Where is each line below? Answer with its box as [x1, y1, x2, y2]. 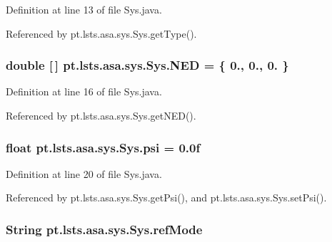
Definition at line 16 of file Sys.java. [6, 84, 162, 99]
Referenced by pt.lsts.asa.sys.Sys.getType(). [6, 26, 197, 41]
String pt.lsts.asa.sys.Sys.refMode [6, 220, 203, 238]
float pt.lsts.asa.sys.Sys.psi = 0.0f [6, 138, 201, 156]
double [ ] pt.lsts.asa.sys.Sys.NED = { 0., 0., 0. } [6, 56, 289, 74]
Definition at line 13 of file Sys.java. [6, 2, 162, 16]
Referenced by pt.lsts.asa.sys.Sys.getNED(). [6, 108, 196, 122]
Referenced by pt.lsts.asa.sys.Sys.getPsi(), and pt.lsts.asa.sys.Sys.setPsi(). [6, 190, 327, 205]
